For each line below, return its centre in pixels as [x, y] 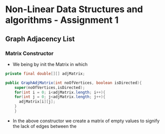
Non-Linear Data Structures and [74, 9]
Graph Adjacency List [40, 39]
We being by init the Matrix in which [50, 64]
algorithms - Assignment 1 [62, 20]
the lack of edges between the [45, 126]
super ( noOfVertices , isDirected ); [50, 87]
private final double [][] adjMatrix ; [45, 74]
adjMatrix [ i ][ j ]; [37, 102]
